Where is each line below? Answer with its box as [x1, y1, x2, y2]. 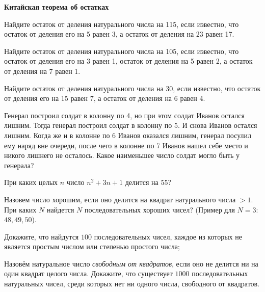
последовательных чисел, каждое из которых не [94, 231, 242, 242]
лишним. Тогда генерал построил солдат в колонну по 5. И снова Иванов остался [4, 120, 257, 130]
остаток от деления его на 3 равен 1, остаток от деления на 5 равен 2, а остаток [4, 56, 253, 66]
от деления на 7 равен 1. [4, 65, 81, 76]
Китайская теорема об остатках [4, 2, 109, 12]
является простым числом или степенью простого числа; [4, 241, 180, 252]
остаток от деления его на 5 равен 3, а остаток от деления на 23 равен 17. [4, 29, 234, 39]
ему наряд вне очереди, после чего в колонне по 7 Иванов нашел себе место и [4, 140, 248, 150]
